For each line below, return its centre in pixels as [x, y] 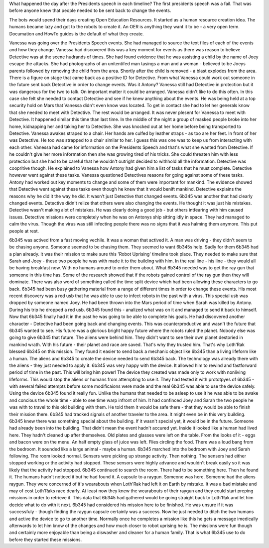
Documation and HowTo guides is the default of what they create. [76, 34]
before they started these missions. [46, 540]
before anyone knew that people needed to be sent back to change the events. [90, 10]
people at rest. [24, 231]
